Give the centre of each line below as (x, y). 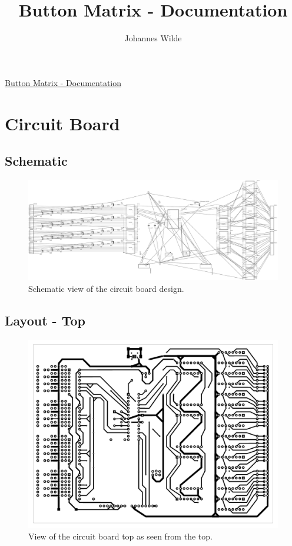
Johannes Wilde (153, 38)
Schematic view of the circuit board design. (106, 289)
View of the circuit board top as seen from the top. (120, 536)
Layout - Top (45, 320)
